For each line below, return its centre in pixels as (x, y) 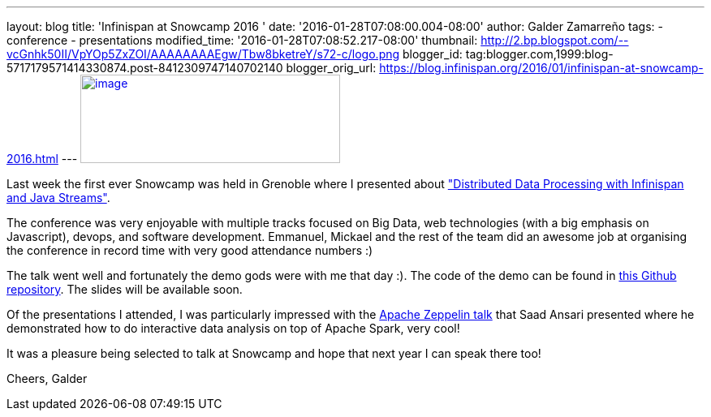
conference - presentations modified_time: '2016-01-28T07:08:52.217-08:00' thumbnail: (242, 40)
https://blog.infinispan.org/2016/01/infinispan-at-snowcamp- (541, 68)
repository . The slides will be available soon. (125, 289)
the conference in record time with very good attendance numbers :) (190, 250)
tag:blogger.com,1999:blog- (539, 54)
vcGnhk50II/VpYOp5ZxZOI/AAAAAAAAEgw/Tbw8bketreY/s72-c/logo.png (203, 54)
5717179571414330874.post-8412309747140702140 (145, 68)
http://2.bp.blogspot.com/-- (555, 40)
